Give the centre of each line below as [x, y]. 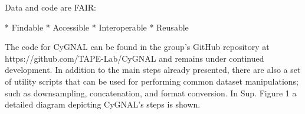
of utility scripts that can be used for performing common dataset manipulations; [152, 81]
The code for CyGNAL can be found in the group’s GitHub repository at [137, 47]
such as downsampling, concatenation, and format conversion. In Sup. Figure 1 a [151, 93]
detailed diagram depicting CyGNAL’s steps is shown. [103, 104]
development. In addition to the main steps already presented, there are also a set [153, 70]
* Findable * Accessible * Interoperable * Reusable [97, 27]
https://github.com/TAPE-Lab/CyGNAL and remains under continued [135, 58]
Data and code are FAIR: [51, 7]
